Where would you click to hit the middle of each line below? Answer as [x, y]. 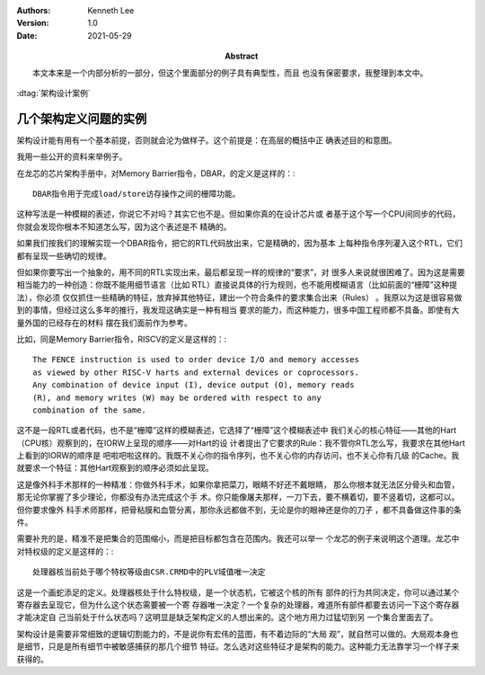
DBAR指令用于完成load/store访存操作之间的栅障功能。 [137, 194]
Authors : [34, 10]
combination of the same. [90, 410]
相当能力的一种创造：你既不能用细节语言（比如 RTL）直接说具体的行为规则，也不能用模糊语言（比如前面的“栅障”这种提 [237, 285]
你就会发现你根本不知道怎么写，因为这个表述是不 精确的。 [124, 226]
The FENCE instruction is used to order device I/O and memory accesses [196, 360]
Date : [27, 35]
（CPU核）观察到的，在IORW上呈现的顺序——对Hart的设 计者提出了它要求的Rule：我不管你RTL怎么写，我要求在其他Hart [241, 443]
